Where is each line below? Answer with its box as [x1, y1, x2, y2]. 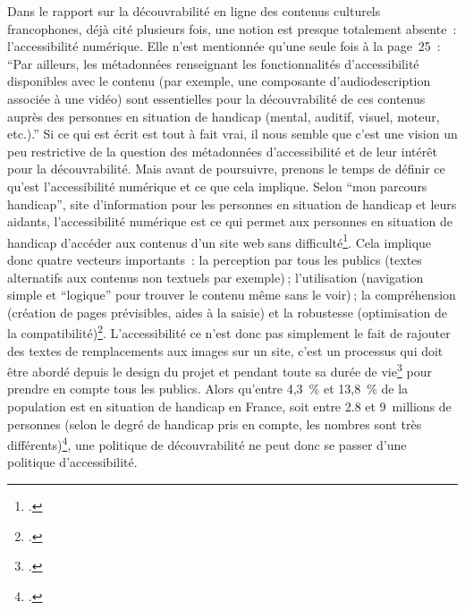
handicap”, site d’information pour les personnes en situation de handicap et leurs [7, 194, 457, 213]
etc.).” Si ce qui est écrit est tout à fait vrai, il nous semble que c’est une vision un [7, 124, 458, 143]
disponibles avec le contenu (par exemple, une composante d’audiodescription [7, 72, 431, 90]
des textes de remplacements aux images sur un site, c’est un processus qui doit [7, 341, 444, 360]
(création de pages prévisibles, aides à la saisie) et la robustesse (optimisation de [7, 302, 447, 321]
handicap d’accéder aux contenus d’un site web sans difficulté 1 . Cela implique [7, 230, 432, 251]
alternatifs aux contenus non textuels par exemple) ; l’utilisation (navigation [7, 267, 424, 286]
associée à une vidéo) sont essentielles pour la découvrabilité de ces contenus [7, 89, 426, 107]
